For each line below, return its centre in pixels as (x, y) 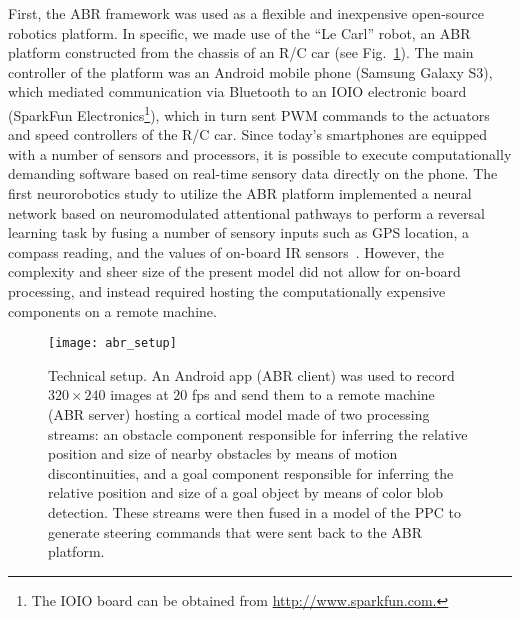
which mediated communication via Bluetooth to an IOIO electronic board (237, 91)
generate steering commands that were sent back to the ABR (235, 531)
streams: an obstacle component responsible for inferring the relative (258, 433)
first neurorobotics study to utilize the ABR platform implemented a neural (240, 193)
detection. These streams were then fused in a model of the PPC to (254, 511)
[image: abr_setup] (112, 343)
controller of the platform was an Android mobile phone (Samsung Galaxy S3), (250, 71)
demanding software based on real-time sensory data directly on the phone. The (253, 173)
